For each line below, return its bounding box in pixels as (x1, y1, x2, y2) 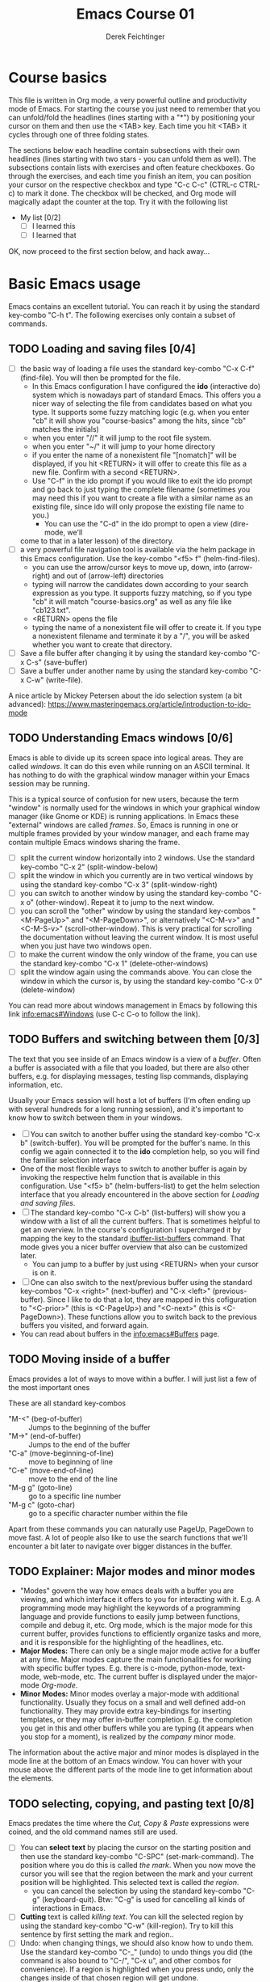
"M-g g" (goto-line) (8, 1482, 73, 1492)
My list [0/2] (19, 212, 61, 222)
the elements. (8, 1773, 54, 1783)
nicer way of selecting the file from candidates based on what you (31, 398, 252, 408)
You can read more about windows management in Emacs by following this (8, 1000, 258, 1010)
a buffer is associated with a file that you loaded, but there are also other (8, 1063, 250, 1072)
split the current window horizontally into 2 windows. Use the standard (19, 852, 255, 862)
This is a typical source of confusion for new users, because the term (8, 794, 239, 804)
